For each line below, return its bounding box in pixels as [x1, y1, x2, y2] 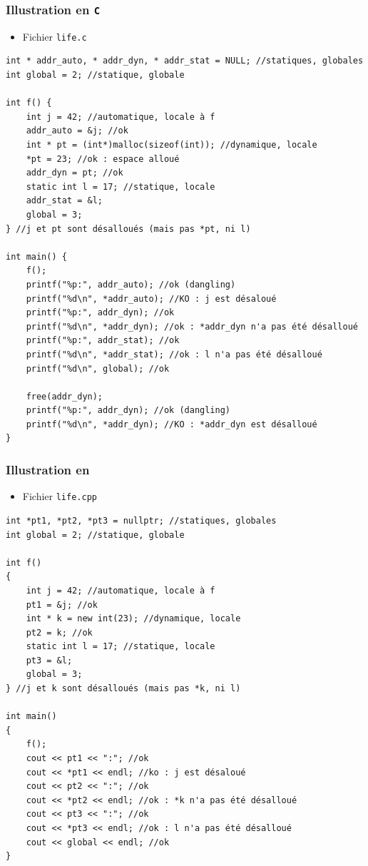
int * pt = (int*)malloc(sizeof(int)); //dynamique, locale [26, 140, 317, 150]
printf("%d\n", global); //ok [26, 363, 170, 374]
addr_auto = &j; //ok [26, 126, 128, 136]
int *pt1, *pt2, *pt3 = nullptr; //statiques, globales [6, 515, 277, 526]
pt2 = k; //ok [26, 627, 93, 638]
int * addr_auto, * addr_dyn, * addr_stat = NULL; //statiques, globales [6, 56, 364, 66]
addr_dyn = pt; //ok [26, 168, 123, 178]
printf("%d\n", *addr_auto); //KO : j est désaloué [26, 293, 277, 304]
